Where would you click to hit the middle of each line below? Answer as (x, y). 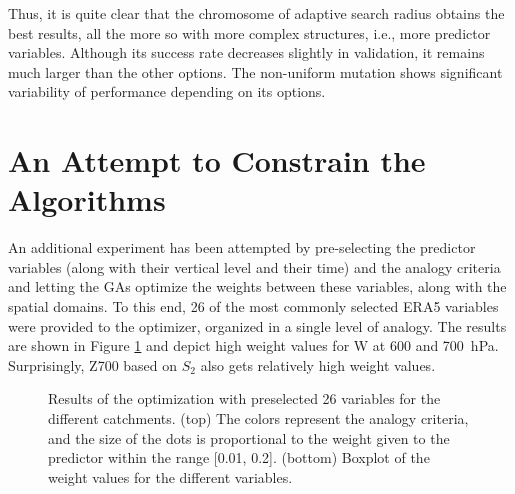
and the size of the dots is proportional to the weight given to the (249, 437)
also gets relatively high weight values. (318, 364)
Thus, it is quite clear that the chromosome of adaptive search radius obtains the (256, 13)
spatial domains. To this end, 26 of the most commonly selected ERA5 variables (253, 306)
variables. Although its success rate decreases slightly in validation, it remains (246, 52)
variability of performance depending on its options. (167, 91)
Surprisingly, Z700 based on (93, 364)
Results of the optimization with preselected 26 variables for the (244, 398)
